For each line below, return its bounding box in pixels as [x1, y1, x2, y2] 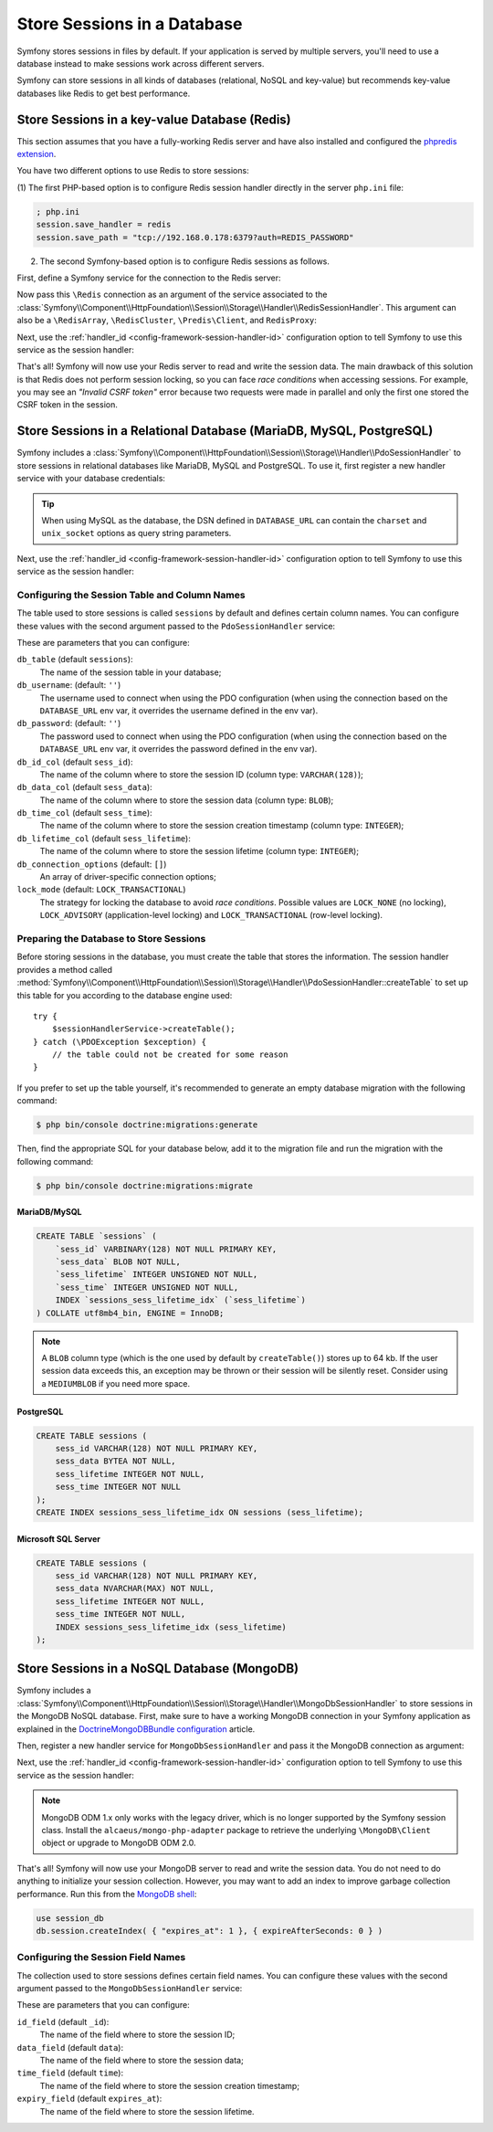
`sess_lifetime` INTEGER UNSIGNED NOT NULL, [55, 1270, 258, 1280]
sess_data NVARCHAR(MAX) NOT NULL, [55, 1583, 215, 1594]
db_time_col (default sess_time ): [16, 807, 152, 818]
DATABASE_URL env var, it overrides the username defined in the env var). [39, 704, 319, 716]
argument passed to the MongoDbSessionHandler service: [16, 1983, 243, 1994]
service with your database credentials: [16, 473, 166, 484]
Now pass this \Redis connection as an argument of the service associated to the [16, 289, 328, 301]
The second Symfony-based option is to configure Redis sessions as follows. [39, 256, 330, 267]
